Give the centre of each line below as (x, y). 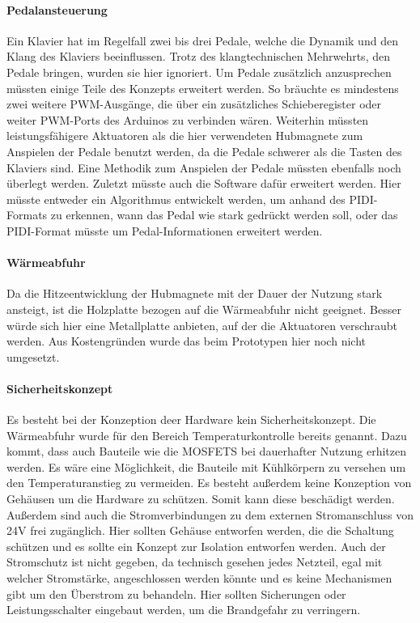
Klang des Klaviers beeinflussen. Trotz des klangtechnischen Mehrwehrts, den (198, 56)
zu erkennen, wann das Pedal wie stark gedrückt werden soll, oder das (224, 215)
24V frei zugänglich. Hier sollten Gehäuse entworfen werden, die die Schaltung (200, 530)
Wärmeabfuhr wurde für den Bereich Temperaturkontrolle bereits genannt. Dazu (207, 435)
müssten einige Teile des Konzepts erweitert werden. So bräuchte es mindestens (203, 88)
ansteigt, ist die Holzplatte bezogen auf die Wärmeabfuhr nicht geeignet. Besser (204, 309)
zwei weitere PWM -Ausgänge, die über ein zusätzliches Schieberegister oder (194, 104)
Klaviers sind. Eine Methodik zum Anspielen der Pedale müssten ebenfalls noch (204, 167)
